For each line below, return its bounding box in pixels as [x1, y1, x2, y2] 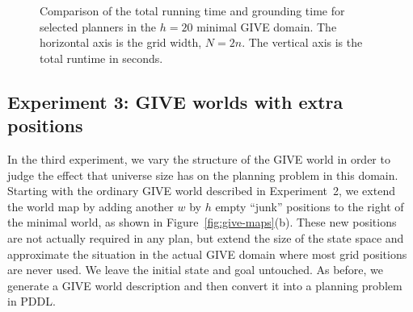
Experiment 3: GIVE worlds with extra [7, 89, 343, 114]
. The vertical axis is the [242, 34, 363, 51]
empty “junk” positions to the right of [215, 198, 404, 214]
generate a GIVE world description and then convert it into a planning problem [7, 277, 402, 293]
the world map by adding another [7, 198, 174, 214]
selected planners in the [40, 18, 157, 35]
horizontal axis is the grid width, [40, 34, 202, 51]
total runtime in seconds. [40, 49, 163, 66]
